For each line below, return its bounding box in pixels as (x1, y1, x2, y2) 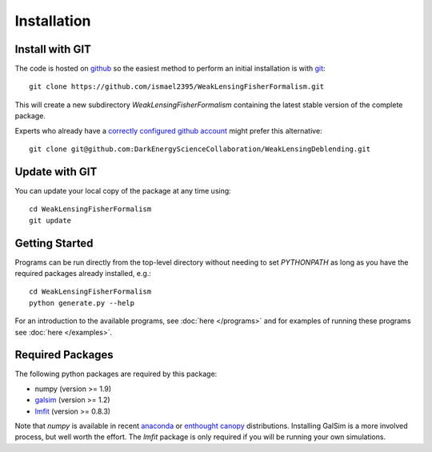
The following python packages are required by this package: (14, 369, 218, 379)
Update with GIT (14, 165, 98, 178)
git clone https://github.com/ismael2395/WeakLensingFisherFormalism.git (29, 82, 325, 91)
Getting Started (14, 236, 94, 250)
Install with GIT (14, 42, 92, 56)
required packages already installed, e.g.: (14, 269, 152, 278)
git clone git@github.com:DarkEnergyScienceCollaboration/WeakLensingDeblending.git (29, 145, 371, 154)
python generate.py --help (29, 298, 135, 307)
